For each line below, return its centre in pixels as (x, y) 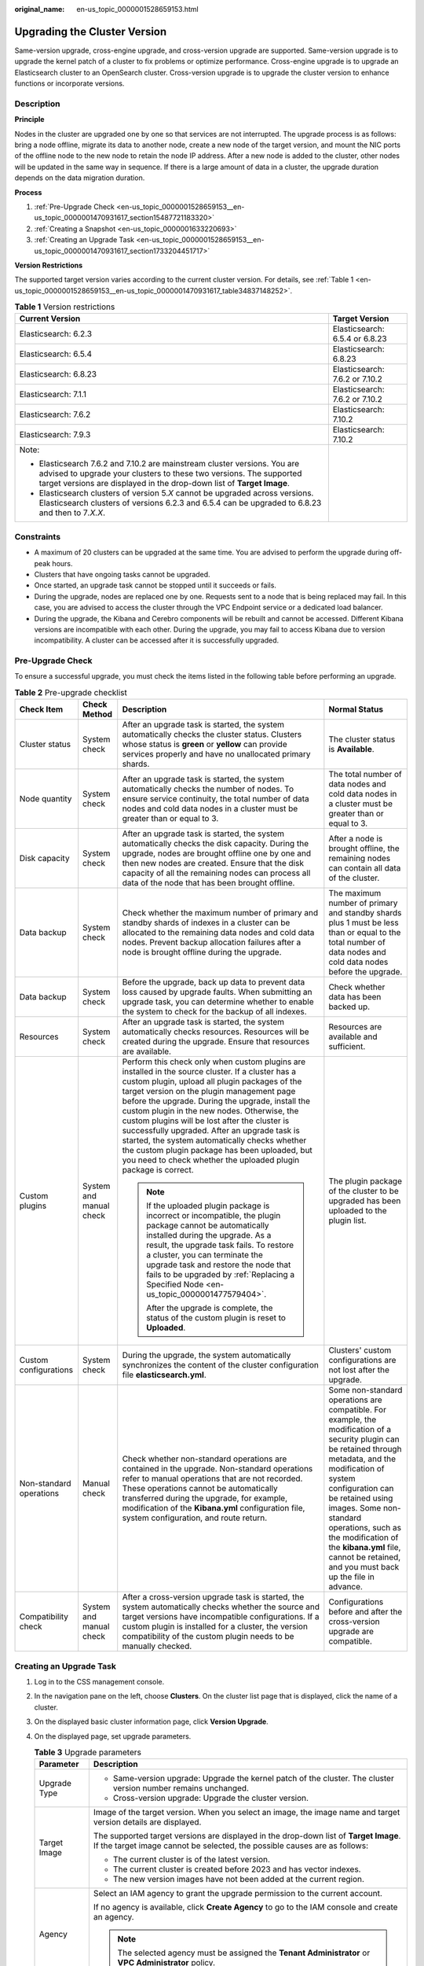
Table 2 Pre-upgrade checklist (71, 693)
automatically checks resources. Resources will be (216, 1032)
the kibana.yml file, (365, 1548)
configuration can (361, 1489)
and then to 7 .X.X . (72, 513)
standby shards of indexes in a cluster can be (206, 922)
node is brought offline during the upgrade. (202, 952)
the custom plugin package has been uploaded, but (217, 1151)
